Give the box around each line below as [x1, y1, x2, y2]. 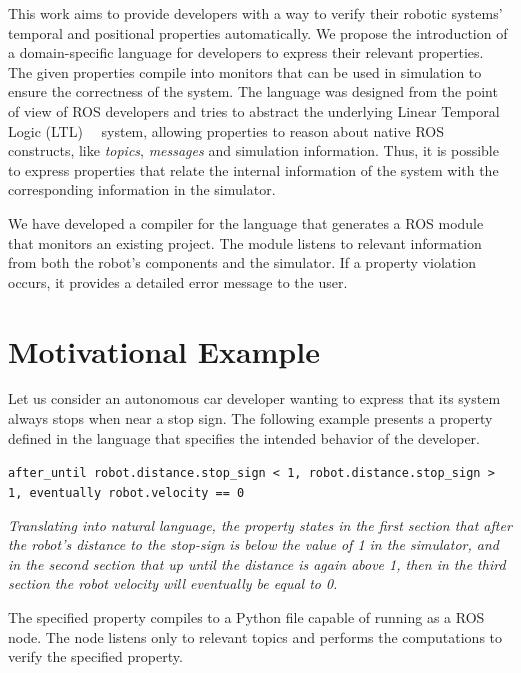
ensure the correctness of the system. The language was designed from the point [8, 81, 498, 102]
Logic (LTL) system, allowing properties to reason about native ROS [8, 120, 444, 141]
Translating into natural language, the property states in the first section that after [8, 514, 512, 535]
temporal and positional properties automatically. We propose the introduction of [8, 22, 508, 43]
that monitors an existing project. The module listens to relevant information [8, 232, 482, 253]
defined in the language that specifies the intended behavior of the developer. [8, 427, 480, 448]
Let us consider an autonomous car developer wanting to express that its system [8, 388, 501, 409]
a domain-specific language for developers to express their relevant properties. [8, 42, 484, 63]
